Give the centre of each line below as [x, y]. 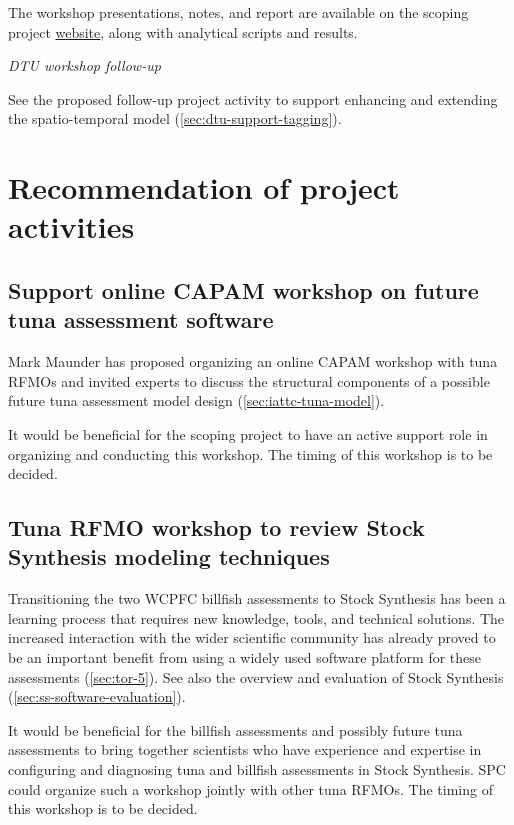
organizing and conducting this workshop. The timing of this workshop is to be [250, 453]
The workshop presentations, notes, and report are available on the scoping [238, 12]
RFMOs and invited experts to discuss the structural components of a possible [249, 380]
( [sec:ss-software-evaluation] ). [97, 696]
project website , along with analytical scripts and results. [183, 31]
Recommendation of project [204, 187]
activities [71, 226]
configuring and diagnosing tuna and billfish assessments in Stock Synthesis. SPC [257, 769]
